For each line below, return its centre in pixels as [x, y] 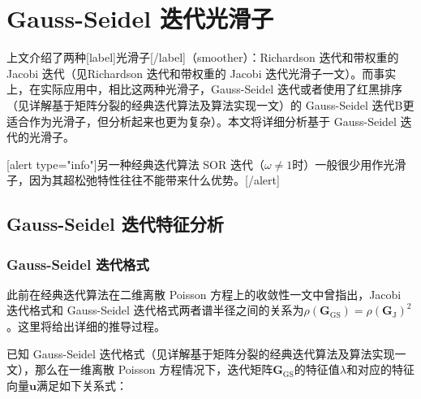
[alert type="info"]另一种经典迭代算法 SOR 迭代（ [135, 164]
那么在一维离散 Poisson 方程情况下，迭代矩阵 [154, 369]
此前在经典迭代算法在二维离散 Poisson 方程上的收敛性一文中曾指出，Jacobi [204, 294]
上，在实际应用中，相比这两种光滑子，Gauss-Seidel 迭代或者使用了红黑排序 [204, 89]
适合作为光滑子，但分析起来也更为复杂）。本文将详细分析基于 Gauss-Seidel [202, 121]
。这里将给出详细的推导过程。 [86, 326]
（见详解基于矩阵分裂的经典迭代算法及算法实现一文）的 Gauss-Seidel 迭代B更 [210, 104]
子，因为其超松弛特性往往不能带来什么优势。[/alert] [143, 180]
